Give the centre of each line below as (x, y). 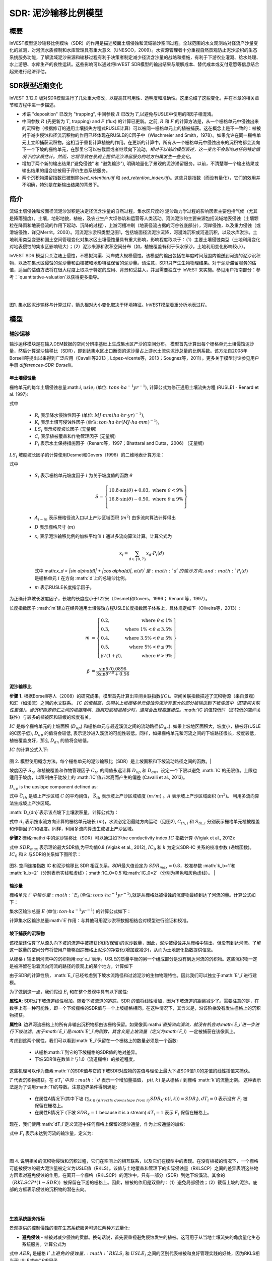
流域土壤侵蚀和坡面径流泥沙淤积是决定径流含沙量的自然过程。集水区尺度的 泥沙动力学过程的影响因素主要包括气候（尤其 (133, 211)
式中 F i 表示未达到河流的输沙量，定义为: (51, 1134)
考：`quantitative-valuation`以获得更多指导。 (55, 277)
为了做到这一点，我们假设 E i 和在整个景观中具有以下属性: (69, 992)
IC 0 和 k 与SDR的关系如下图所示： (45, 855)
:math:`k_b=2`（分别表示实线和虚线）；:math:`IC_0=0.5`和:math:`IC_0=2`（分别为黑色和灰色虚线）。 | (112, 873)
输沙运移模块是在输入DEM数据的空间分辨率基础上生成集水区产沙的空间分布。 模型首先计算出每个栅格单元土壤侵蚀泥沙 (132, 343)
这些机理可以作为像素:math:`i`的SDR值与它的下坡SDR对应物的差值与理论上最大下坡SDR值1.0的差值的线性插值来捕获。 (131, 1071)
